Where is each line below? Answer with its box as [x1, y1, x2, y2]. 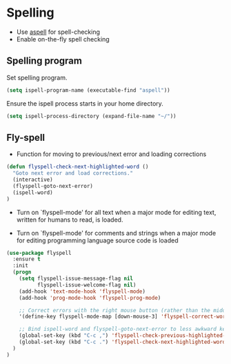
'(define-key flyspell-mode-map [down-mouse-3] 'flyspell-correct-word [19, 313, 229, 320]
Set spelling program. [6, 73, 68, 82]
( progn [12, 269, 32, 276]
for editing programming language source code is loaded [16, 236, 179, 245]
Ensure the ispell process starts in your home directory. [6, 99, 163, 108]
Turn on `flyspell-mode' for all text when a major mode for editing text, [16, 208, 217, 216]
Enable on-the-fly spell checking [16, 35, 110, 43]
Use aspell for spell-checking [16, 28, 101, 36]
